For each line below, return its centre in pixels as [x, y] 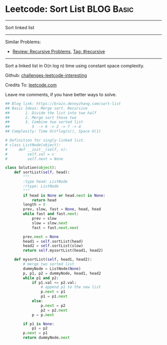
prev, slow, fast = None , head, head [62, 209]
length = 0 [34, 205]
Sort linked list [20, 27]
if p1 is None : [39, 324]
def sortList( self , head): [42, 172]
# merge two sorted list [49, 264]
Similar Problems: [23, 42]
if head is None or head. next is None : [64, 195]
